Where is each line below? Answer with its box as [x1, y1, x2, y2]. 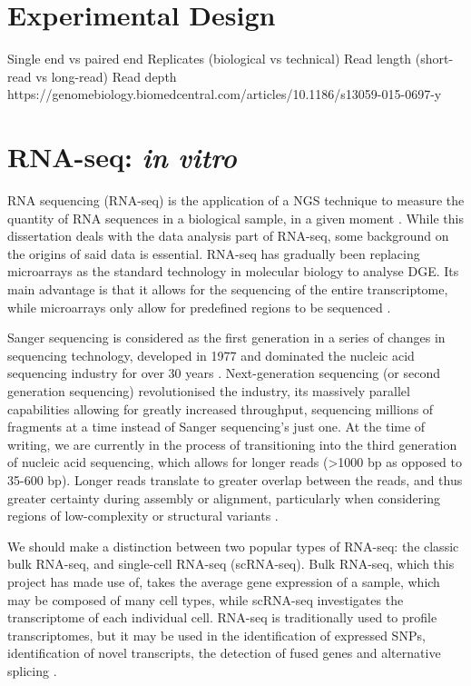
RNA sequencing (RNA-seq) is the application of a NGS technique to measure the [7, 191, 465, 210]
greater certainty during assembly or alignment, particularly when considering [7, 488, 440, 507]
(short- [415, 49, 454, 68]
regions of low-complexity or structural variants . [7, 506, 279, 525]
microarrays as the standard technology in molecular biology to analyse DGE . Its [7, 262, 459, 281]
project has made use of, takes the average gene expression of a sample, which [7, 572, 440, 591]
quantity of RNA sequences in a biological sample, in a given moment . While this [7, 208, 464, 227]
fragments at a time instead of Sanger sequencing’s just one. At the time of [7, 417, 426, 436]
